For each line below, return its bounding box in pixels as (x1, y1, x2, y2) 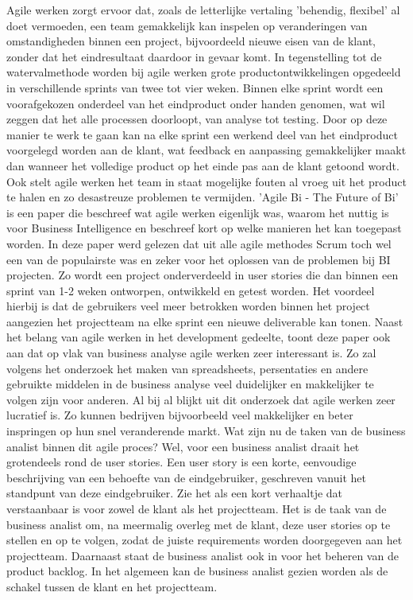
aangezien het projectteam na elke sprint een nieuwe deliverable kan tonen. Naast (6, 313, 403, 329)
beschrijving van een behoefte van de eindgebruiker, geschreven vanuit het (6, 469, 366, 485)
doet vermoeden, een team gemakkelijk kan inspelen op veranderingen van (6, 17, 368, 33)
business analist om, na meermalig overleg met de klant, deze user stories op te (6, 516, 391, 532)
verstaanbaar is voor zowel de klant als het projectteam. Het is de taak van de (6, 501, 387, 516)
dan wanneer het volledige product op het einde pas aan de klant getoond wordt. (6, 157, 399, 173)
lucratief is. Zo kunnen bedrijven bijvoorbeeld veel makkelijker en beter (6, 407, 353, 423)
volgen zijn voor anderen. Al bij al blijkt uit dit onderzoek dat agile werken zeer (6, 391, 396, 407)
